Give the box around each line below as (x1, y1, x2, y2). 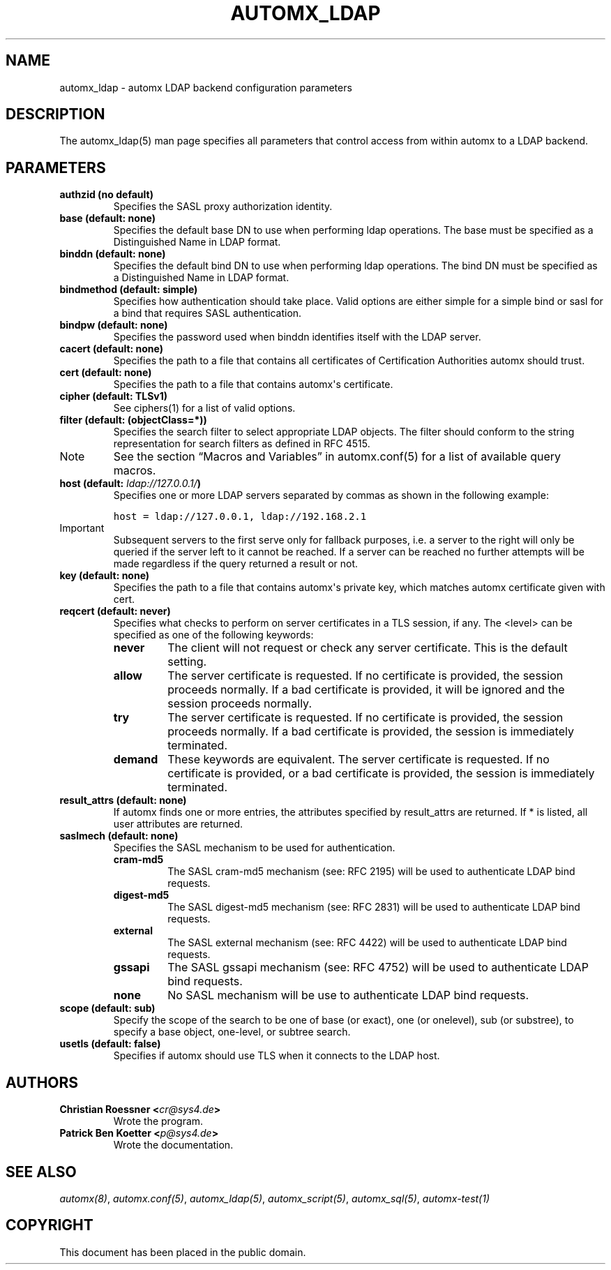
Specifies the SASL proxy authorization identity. (113, 200, 333, 213)
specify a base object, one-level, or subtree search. (113, 1026, 351, 1038)
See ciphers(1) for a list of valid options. (113, 402, 296, 414)
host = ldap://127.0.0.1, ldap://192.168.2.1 (113, 511, 367, 523)
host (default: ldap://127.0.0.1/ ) (59, 477, 202, 490)
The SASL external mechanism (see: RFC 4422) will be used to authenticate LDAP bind (167, 936, 567, 949)
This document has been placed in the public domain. (59, 1246, 306, 1258)
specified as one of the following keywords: (113, 629, 314, 641)
